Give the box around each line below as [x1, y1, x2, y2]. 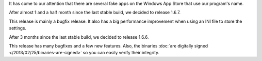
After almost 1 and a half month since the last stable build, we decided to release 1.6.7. [9, 10, 181, 15]
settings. [9, 25, 27, 31]
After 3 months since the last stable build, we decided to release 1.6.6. [9, 34, 149, 40]
